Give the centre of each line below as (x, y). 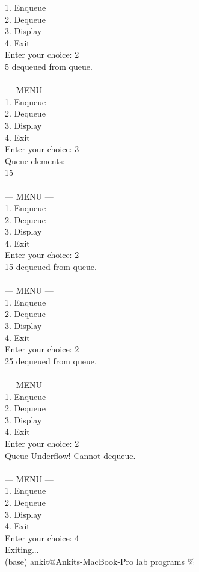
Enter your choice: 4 (42, 537)
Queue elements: (35, 160)
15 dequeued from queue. (51, 267)
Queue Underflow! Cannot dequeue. (70, 455)
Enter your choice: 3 (42, 149)
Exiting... (22, 549)
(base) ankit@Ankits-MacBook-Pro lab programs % (100, 561)
